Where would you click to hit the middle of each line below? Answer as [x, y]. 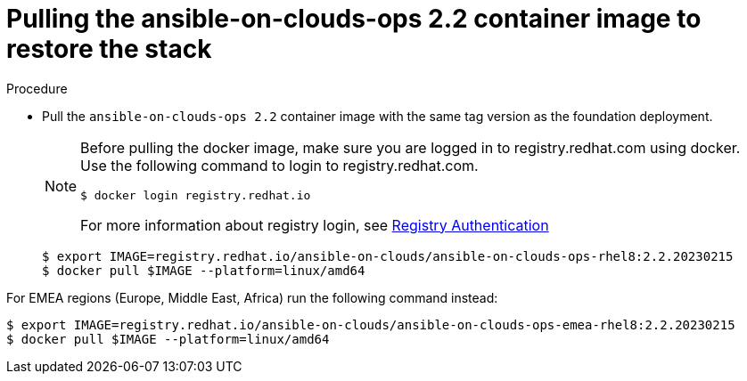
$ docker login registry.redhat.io [196, 195]
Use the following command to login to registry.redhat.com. [279, 165]
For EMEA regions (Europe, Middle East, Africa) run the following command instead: [252, 297]
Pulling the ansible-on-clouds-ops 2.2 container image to [354, 19]
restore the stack [109, 49]
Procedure [37, 88]
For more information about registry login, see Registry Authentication [315, 225]
